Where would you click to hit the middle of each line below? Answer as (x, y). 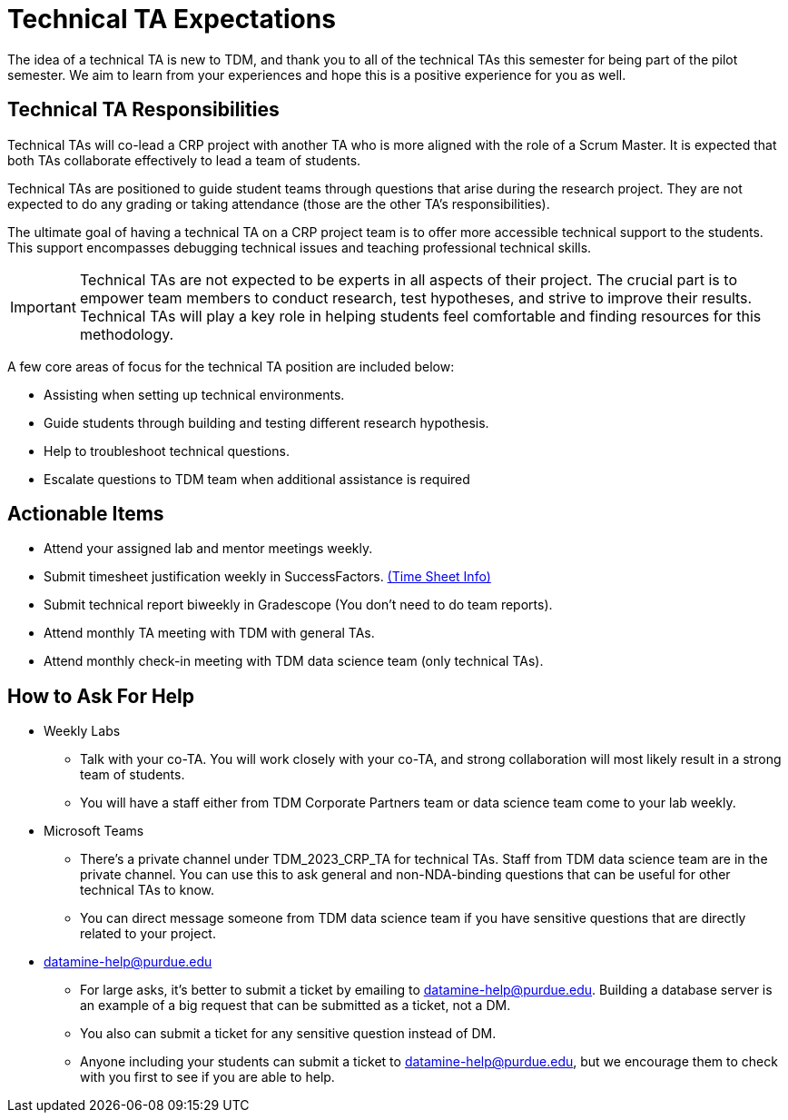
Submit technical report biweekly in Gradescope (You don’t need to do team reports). (298, 605)
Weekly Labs (82, 731)
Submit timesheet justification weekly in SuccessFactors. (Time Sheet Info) (267, 577)
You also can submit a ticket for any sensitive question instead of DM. (288, 1034)
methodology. (127, 334)
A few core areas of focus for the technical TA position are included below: (231, 366)
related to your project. (148, 934)
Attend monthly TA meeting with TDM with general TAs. (209, 633)
